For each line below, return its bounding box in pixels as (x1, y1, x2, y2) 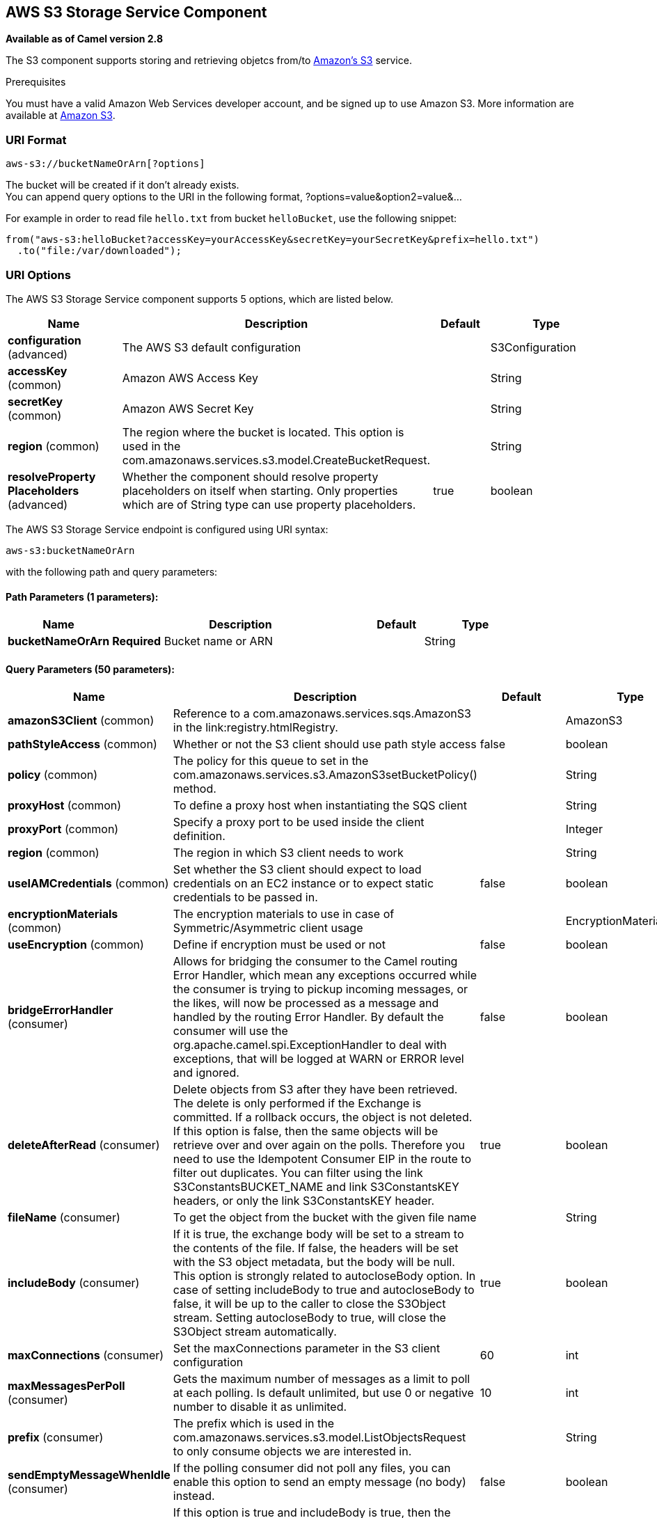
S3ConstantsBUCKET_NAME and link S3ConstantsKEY (173, 1180, 459, 1194)
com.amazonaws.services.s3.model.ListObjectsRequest (173, 1430, 466, 1445)
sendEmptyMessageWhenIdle (8, 1468, 171, 1483)
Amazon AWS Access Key (122, 370, 258, 385)
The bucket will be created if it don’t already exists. (6, 179, 239, 191)
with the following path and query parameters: (6, 565, 218, 578)
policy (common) (8, 768, 98, 782)
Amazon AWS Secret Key (122, 401, 254, 416)
